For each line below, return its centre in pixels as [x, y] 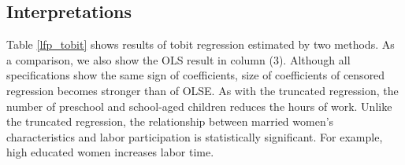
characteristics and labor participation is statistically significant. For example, [195, 136]
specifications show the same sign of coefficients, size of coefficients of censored [196, 75]
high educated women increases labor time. [110, 152]
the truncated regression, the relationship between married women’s [170, 121]
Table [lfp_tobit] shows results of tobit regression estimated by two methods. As [201, 44]
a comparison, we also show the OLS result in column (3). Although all [178, 59]
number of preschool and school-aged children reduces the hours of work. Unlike [199, 106]
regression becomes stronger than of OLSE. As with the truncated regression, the [202, 90]
